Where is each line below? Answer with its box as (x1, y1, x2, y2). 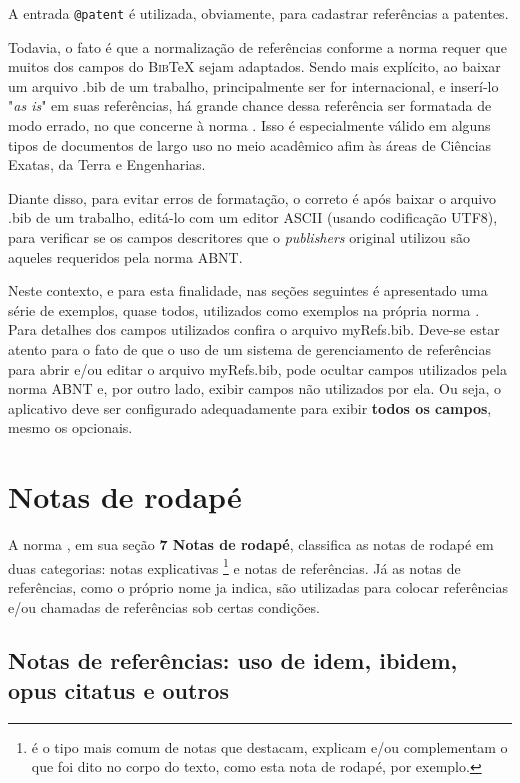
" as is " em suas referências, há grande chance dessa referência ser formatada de (8, 95, 492, 116)
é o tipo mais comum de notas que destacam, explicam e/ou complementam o (31, 736, 508, 757)
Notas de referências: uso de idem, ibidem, (8, 645, 458, 676)
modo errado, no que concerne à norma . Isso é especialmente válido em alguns (8, 115, 491, 136)
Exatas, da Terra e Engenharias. (8, 154, 206, 175)
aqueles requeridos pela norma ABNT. (8, 246, 243, 267)
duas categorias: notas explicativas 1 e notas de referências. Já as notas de (8, 554, 461, 578)
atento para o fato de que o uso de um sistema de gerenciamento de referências (8, 338, 491, 359)
